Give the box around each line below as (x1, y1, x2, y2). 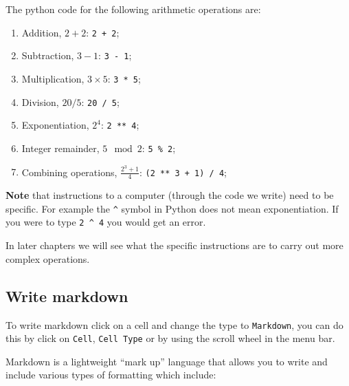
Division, (21, 94, 59, 109)
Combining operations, (21, 164, 117, 179)
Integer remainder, (21, 140, 100, 155)
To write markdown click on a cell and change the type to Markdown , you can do (5, 317, 344, 332)
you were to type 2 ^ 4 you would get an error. (5, 215, 206, 229)
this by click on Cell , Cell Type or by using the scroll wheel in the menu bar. (5, 331, 335, 345)
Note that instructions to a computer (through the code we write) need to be (5, 188, 334, 202)
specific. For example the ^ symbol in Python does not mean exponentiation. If (5, 201, 339, 215)
